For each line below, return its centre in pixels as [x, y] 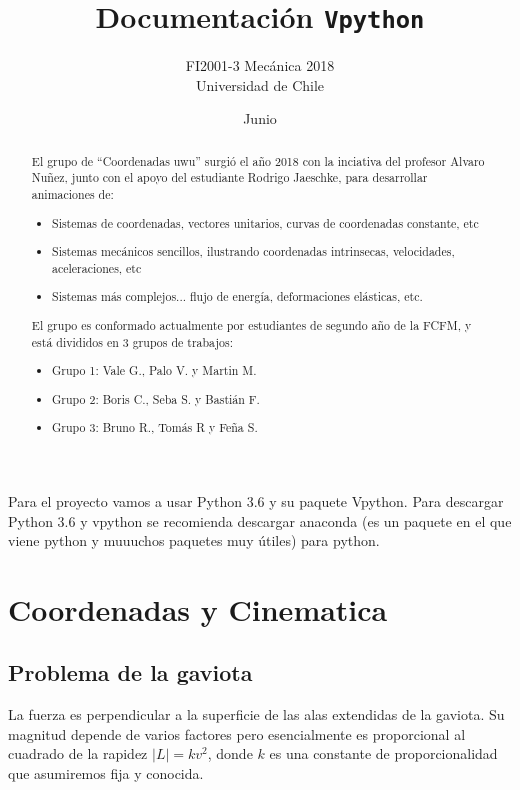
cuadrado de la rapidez [78, 753]
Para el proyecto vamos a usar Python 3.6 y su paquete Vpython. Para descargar [256, 500]
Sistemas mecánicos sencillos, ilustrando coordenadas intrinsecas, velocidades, [253, 251]
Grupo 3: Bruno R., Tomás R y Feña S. [155, 427]
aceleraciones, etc [97, 267]
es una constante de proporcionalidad [383, 753]
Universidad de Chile [260, 84]
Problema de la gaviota [130, 672]
